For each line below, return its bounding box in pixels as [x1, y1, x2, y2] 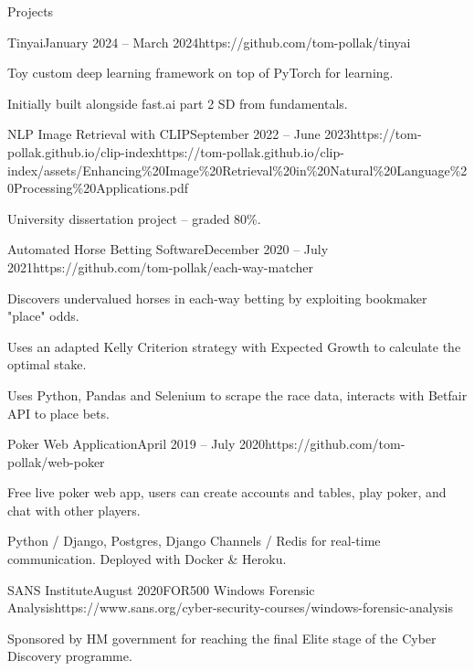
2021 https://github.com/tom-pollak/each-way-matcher [7, 257, 313, 276]
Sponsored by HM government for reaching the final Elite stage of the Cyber [7, 628, 437, 647]
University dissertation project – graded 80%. [7, 208, 261, 228]
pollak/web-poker [7, 452, 105, 471]
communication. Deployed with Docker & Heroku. [7, 549, 287, 569]
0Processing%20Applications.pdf [7, 178, 189, 197]
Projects [7, 2, 54, 20]
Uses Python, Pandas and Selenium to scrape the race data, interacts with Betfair [7, 385, 468, 404]
